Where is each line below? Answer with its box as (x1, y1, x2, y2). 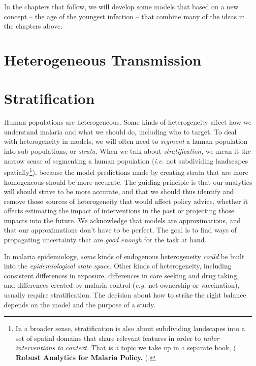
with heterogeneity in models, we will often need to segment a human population (4, 136, 248, 146)
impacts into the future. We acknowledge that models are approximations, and (4, 215, 241, 225)
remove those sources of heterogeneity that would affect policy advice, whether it (4, 196, 248, 206)
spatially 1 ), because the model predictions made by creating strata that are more (4, 166, 248, 177)
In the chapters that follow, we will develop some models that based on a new (4, 1, 239, 11)
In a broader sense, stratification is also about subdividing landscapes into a (15, 323, 245, 333)
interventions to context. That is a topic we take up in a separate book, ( (15, 342, 236, 353)
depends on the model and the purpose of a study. (4, 299, 156, 309)
